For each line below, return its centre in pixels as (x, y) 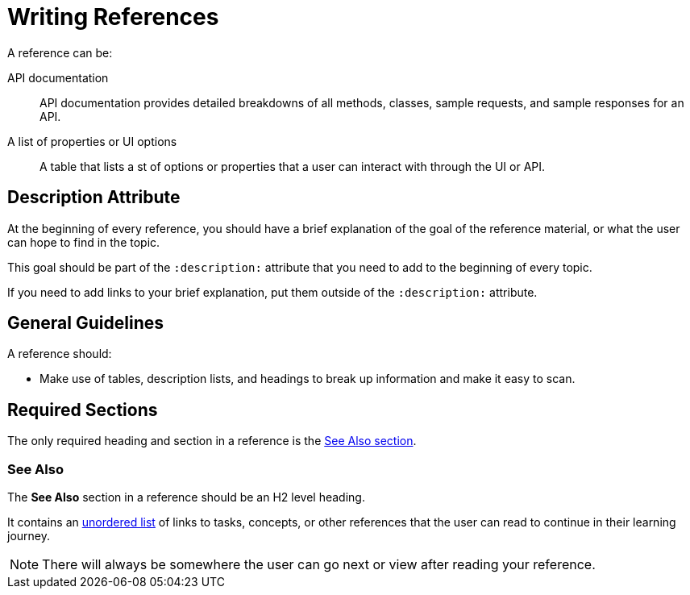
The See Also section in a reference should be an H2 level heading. (186, 497)
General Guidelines (85, 323)
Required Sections (83, 410)
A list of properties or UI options (92, 141)
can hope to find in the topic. (84, 242)
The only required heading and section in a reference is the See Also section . (212, 441)
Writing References (113, 17)
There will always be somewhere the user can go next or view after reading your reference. (319, 565)
